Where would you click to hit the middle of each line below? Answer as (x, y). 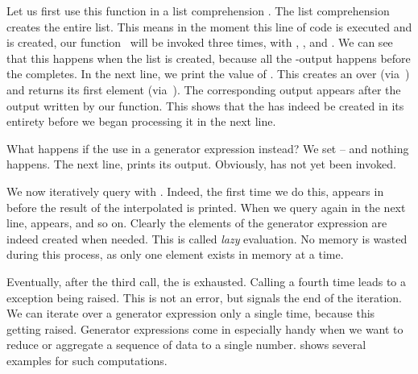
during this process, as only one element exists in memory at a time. (175, 254)
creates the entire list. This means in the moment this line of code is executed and (209, 26)
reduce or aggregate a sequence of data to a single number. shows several (186, 345)
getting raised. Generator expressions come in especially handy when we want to (205, 328)
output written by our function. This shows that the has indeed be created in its (205, 105)
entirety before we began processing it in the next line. (141, 121)
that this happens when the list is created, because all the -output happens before (209, 58)
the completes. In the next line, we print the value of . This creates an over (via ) (208, 74)
